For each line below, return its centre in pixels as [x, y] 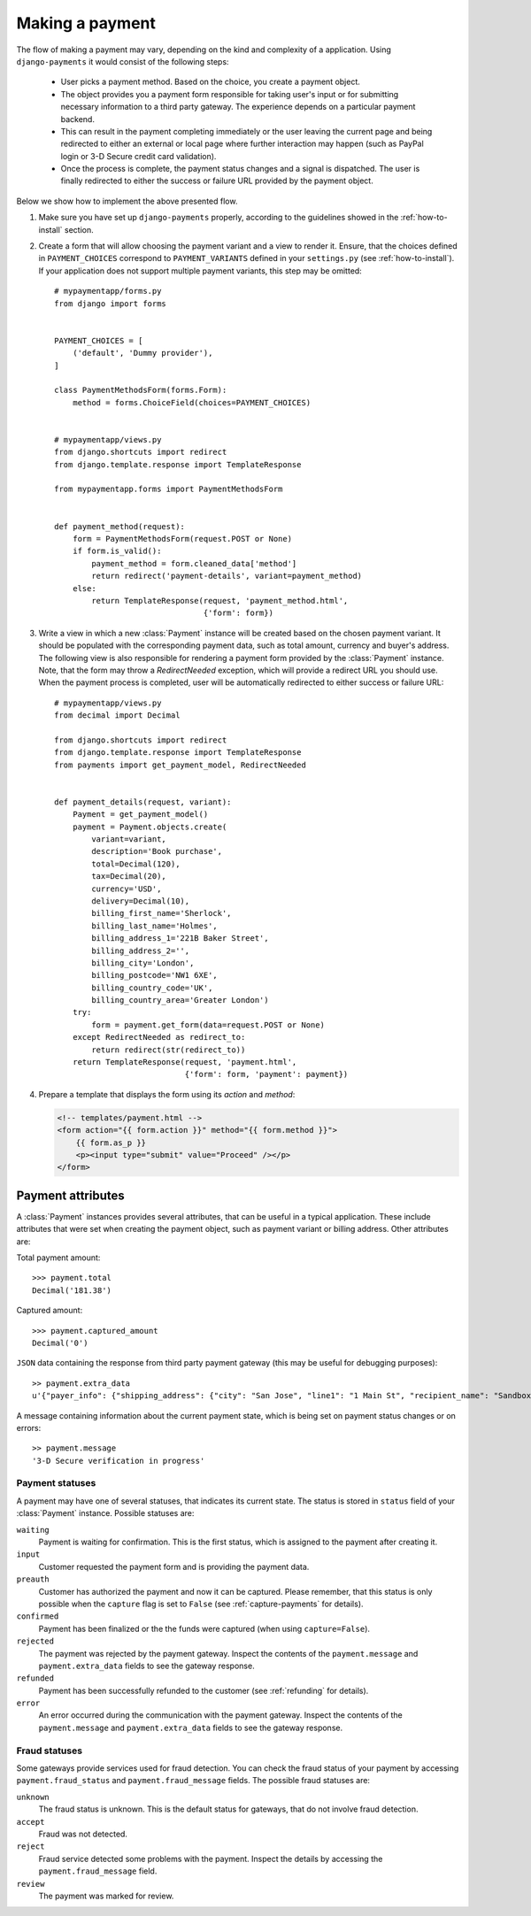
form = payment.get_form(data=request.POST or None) [208, 1025]
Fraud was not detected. [83, 1834]
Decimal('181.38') [72, 1290]
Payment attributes [70, 1195]
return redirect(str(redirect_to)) [169, 1050]
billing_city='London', [143, 963]
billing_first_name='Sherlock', [162, 913]
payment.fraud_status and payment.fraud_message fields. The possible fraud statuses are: [193, 1781]
